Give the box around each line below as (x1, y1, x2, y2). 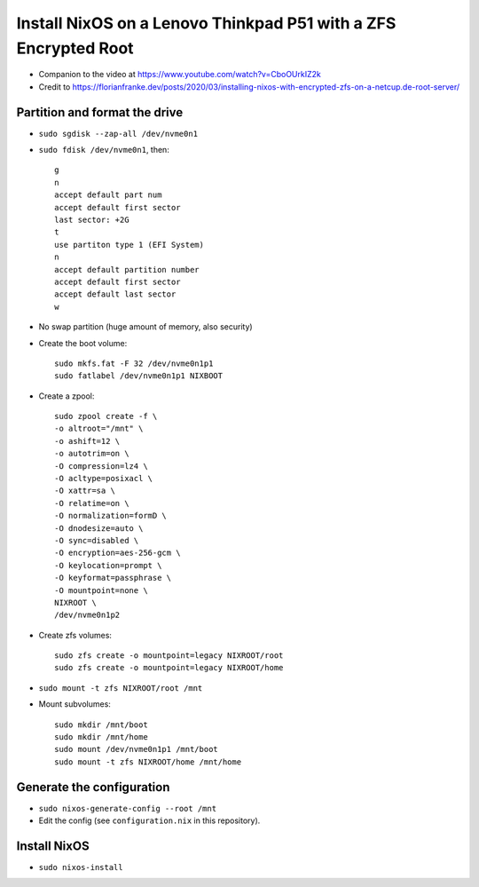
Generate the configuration (16, 780, 170, 795)
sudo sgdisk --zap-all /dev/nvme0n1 (38, 129, 199, 139)
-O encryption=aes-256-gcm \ (54, 548, 181, 558)
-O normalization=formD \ (54, 511, 168, 521)
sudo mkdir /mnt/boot (54, 719, 148, 730)
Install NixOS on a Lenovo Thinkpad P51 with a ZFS (16, 13, 397, 33)
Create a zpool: (38, 391, 95, 401)
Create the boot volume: (38, 337, 128, 348)
